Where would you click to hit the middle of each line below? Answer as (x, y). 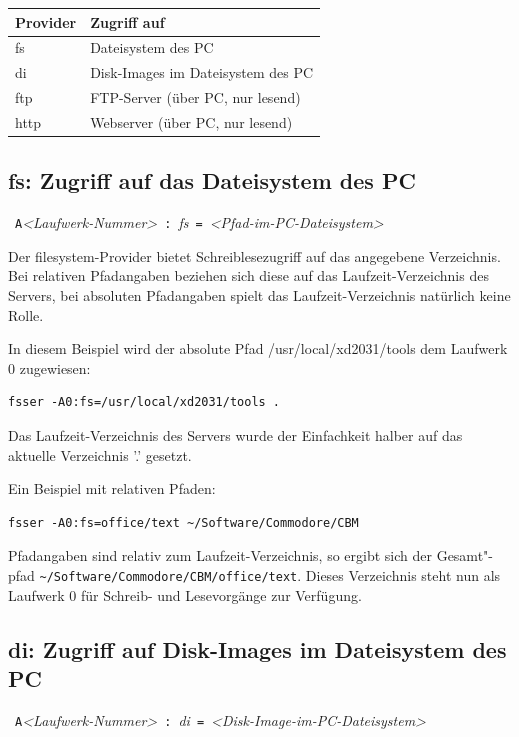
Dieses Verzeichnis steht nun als (403, 574)
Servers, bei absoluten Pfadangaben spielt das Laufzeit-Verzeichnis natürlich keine (259, 295)
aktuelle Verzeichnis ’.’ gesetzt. (100, 454)
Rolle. (26, 314)
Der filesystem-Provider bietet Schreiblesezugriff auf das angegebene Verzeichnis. (254, 255)
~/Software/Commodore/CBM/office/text (168, 576)
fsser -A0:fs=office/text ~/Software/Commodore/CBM (183, 522)
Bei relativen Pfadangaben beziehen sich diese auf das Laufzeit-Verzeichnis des (248, 275)
